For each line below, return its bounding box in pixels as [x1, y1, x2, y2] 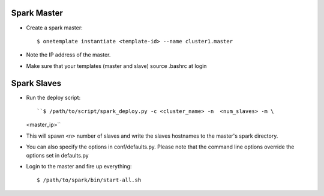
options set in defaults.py [26, 152, 89, 159]
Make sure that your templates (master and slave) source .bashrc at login [26, 62, 207, 69]
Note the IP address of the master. [26, 51, 111, 58]
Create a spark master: [26, 24, 83, 31]
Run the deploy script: [26, 94, 81, 101]
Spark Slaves [11, 78, 62, 88]
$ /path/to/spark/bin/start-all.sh [37, 177, 142, 183]
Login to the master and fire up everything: [26, 162, 132, 170]
